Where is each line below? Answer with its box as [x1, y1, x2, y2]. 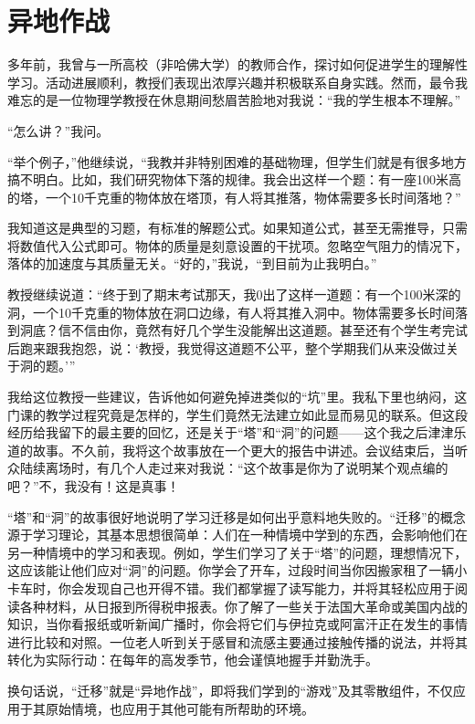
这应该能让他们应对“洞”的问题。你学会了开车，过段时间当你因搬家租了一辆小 [7, 561, 468, 580]
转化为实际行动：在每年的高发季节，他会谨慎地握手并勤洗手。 [7, 650, 378, 669]
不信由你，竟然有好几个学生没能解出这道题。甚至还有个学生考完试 [70, 320, 468, 340]
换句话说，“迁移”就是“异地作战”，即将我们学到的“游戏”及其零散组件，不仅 [7, 680, 453, 699]
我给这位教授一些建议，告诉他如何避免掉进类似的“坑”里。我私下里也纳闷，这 [7, 387, 468, 406]
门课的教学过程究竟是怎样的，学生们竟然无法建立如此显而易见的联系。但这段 [7, 404, 468, 424]
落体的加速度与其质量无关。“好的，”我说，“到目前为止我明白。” [7, 254, 377, 273]
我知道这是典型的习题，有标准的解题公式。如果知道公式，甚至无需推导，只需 [7, 218, 468, 237]
